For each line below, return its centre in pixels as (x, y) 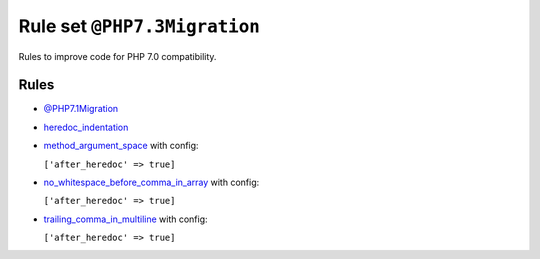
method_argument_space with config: (121, 146)
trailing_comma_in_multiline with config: (126, 219)
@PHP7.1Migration (81, 109)
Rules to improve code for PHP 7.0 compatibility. (117, 56)
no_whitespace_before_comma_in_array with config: (151, 182)
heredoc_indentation (86, 127)
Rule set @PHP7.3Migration (139, 26)
